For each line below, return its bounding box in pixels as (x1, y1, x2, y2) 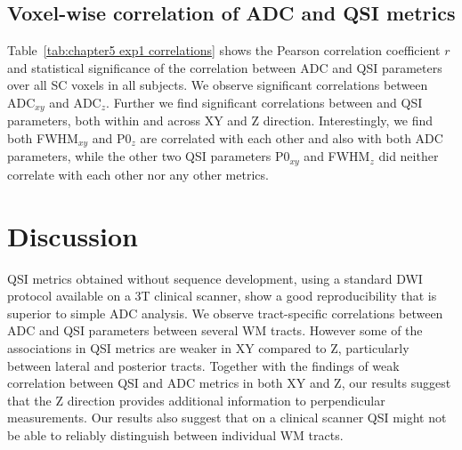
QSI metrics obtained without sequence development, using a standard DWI (7, 269, 423, 287)
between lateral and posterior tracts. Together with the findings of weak (7, 356, 400, 374)
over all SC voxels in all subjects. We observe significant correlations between (7, 76, 428, 94)
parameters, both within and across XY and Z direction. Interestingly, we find (7, 111, 434, 130)
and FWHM (304, 147, 370, 165)
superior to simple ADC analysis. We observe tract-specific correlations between (7, 303, 443, 322)
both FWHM (7, 129, 78, 148)
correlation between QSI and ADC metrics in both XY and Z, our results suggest (7, 374, 451, 392)
